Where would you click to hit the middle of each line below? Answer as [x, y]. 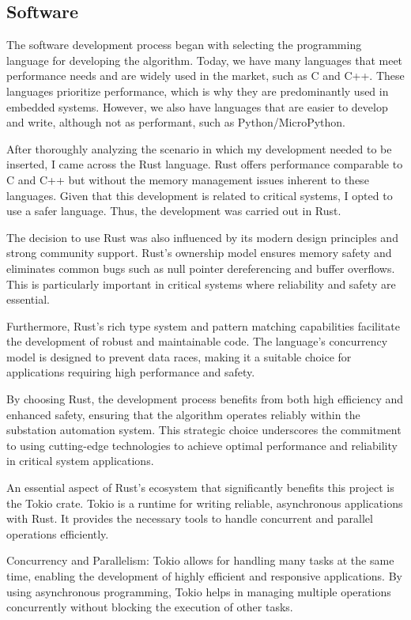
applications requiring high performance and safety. [131, 372]
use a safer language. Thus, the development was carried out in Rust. [174, 211]
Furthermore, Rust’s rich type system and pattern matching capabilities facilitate [203, 325]
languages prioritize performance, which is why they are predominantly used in [198, 91]
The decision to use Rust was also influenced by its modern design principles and [202, 237]
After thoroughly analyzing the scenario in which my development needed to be [199, 148]
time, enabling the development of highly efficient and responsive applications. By [204, 576]
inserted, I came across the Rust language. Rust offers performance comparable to [205, 164]
